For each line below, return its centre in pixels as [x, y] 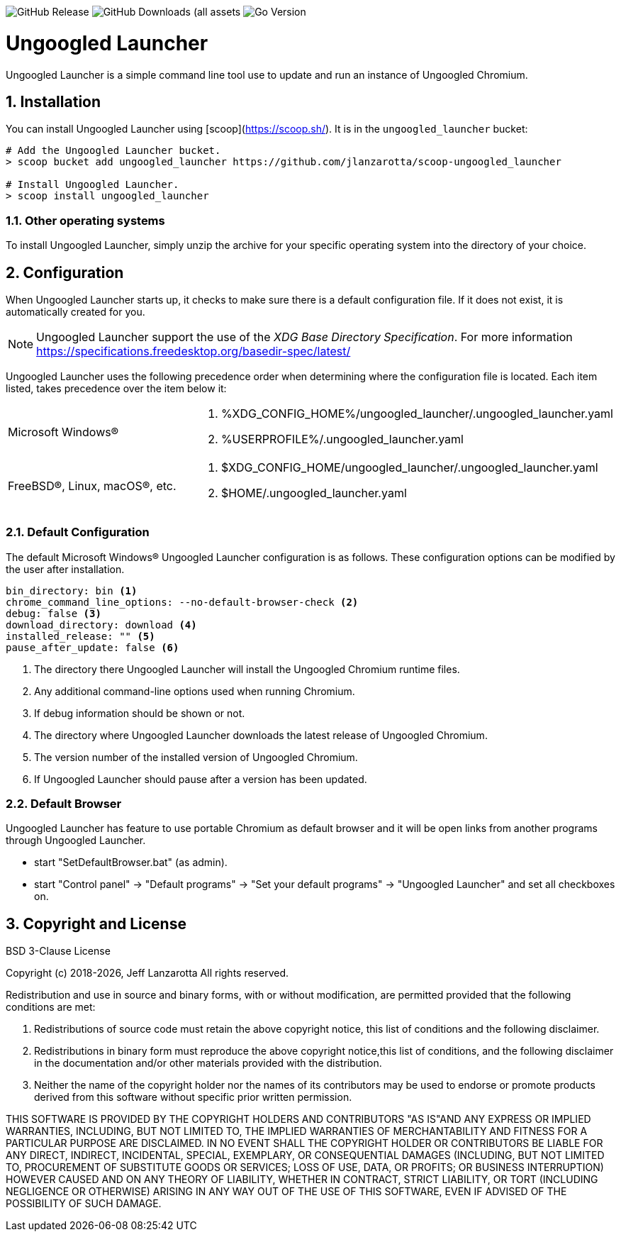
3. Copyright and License [96, 923]
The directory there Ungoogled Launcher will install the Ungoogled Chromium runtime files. [247, 669]
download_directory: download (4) [101, 625]
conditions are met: [51, 1007]
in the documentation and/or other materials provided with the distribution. [208, 1063]
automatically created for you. [75, 311]
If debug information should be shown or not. [140, 713]
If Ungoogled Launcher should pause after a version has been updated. [201, 779]
